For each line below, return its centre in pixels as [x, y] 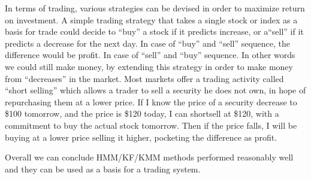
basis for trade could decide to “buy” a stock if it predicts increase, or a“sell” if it [154, 31]
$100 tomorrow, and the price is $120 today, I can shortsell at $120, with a [142, 113]
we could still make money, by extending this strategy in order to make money [149, 66]
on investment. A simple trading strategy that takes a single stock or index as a [151, 19]
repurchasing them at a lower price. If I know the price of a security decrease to [151, 101]
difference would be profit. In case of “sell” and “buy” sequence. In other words [150, 55]
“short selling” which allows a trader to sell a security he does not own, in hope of [155, 90]
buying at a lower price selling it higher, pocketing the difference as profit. [141, 137]
